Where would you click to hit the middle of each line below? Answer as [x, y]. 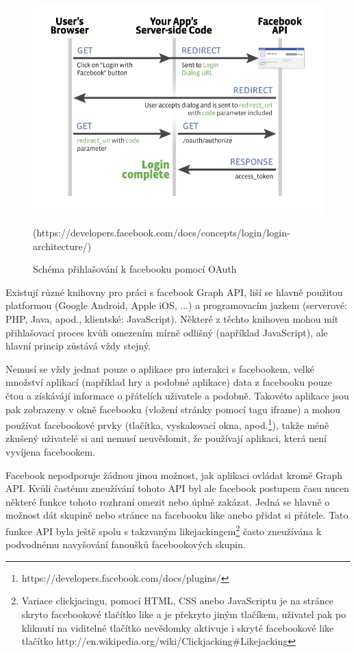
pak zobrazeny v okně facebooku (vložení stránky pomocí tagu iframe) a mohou [173, 409]
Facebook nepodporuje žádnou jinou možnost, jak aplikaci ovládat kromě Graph [174, 475]
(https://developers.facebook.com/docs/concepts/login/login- [162, 233]
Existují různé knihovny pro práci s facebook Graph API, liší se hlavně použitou [174, 292]
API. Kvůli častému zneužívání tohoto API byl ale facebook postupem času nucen [177, 488]
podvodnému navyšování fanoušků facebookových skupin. [126, 544]
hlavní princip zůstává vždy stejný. [78, 346]
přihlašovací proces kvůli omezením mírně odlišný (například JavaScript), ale [167, 332]
